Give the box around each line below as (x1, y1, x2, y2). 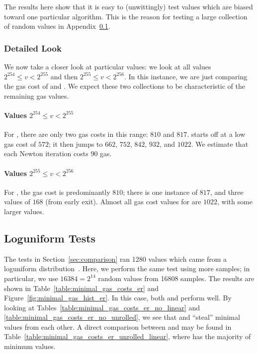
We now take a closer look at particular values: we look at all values (4, 61, 211, 71)
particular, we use (4, 273, 58, 283)
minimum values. (4, 341, 56, 352)
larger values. (4, 206, 44, 216)
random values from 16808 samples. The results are (98, 273, 255, 283)
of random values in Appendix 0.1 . (4, 21, 110, 31)
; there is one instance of (123, 186, 198, 197)
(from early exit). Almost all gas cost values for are (45, 196, 201, 207)
